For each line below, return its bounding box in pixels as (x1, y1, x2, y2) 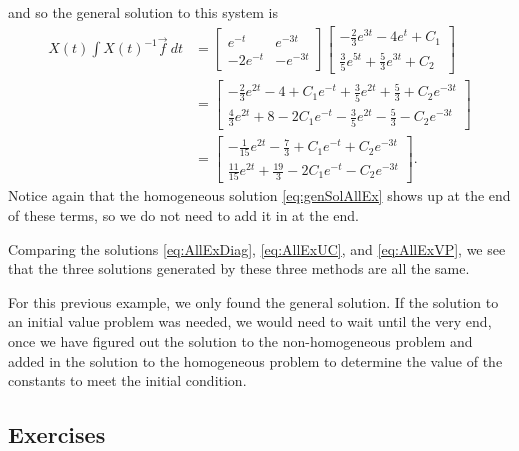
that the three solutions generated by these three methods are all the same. (8, 258, 470, 279)
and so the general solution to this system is (8, 2, 278, 22)
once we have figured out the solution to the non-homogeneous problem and (8, 330, 473, 351)
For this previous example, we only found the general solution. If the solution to (8, 291, 499, 312)
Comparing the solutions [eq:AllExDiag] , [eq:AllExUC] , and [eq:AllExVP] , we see (8, 238, 506, 259)
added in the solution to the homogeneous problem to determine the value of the (8, 350, 503, 371)
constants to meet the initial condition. (8, 370, 247, 391)
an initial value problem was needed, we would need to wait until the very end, (8, 311, 492, 332)
